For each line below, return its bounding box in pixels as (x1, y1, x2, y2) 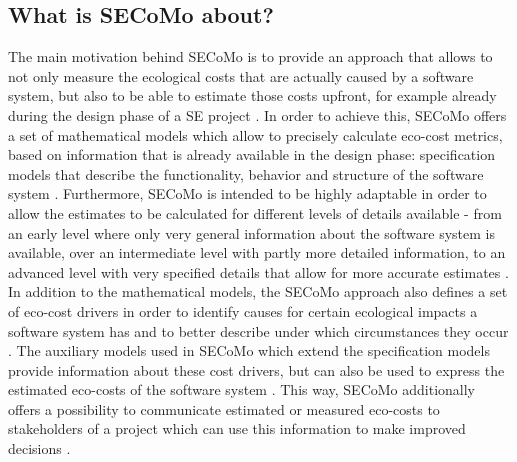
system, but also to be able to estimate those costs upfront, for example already (8, 85, 497, 106)
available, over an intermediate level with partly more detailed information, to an (8, 242, 506, 263)
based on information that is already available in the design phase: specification (8, 144, 495, 165)
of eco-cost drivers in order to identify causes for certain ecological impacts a (8, 300, 478, 321)
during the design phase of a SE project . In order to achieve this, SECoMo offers (8, 104, 507, 125)
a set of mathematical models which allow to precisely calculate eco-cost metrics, (8, 124, 503, 145)
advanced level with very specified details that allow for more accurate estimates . (8, 261, 509, 282)
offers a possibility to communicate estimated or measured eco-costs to (8, 398, 440, 419)
